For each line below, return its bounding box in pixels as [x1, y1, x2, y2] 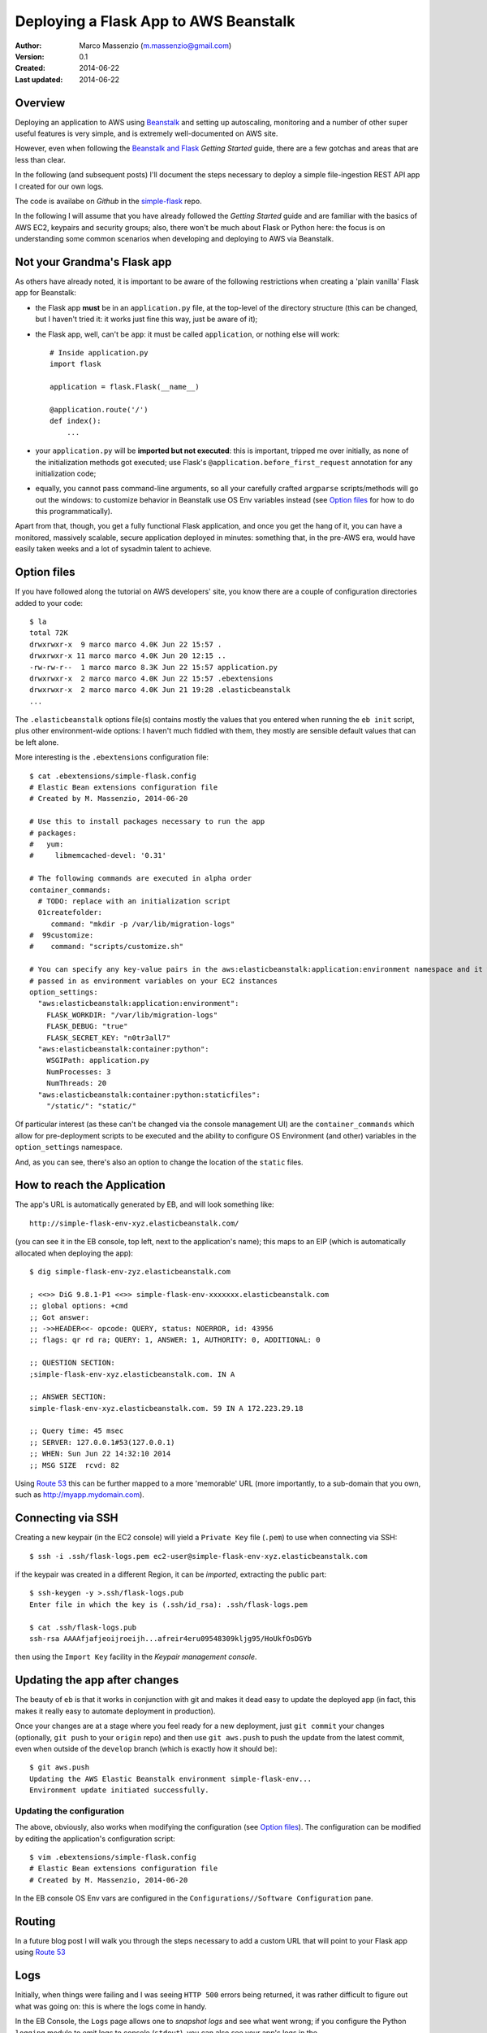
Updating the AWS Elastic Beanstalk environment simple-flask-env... [29, 1774, 312, 1783]
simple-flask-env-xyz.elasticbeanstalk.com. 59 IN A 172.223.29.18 [29, 1404, 304, 1413]
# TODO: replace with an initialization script [37, 896, 231, 906]
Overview [15, 96, 66, 110]
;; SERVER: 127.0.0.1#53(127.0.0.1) [29, 1438, 175, 1447]
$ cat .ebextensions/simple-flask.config [29, 771, 196, 781]
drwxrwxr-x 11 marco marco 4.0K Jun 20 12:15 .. [29, 651, 226, 660]
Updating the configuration [15, 1805, 125, 1817]
